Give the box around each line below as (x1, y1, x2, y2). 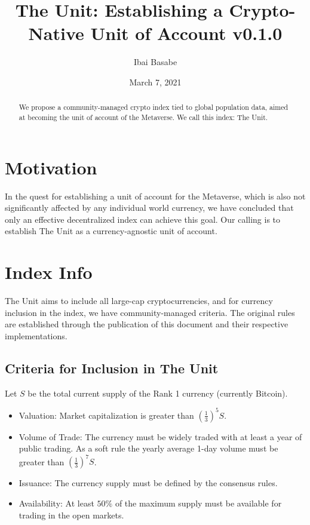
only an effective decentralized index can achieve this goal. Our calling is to (5, 213, 281, 225)
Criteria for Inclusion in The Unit (5, 358, 219, 377)
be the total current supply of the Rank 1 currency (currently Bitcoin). (27, 386, 288, 399)
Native (28, 21, 84, 45)
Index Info (5, 260, 93, 284)
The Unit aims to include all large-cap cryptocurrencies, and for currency (5, 294, 273, 307)
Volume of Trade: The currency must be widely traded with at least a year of (19, 430, 302, 443)
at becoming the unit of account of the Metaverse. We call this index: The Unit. (19, 112, 268, 122)
